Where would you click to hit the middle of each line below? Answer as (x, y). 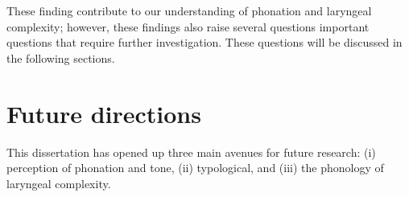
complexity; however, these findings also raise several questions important (188, 26)
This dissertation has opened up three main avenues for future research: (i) (191, 152)
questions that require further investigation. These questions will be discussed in (204, 42)
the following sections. (61, 57)
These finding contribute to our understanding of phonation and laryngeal (189, 10)
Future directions (104, 113)
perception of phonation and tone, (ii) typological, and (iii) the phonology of (195, 168)
